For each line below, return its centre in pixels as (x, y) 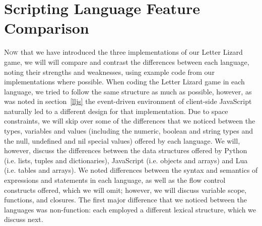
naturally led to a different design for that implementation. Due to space (116, 111)
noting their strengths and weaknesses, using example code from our (109, 72)
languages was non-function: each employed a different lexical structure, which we (130, 209)
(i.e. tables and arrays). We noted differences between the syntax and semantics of (131, 170)
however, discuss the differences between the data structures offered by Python (126, 150)
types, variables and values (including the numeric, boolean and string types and (129, 131)
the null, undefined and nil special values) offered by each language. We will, (122, 140)
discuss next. (24, 219)
